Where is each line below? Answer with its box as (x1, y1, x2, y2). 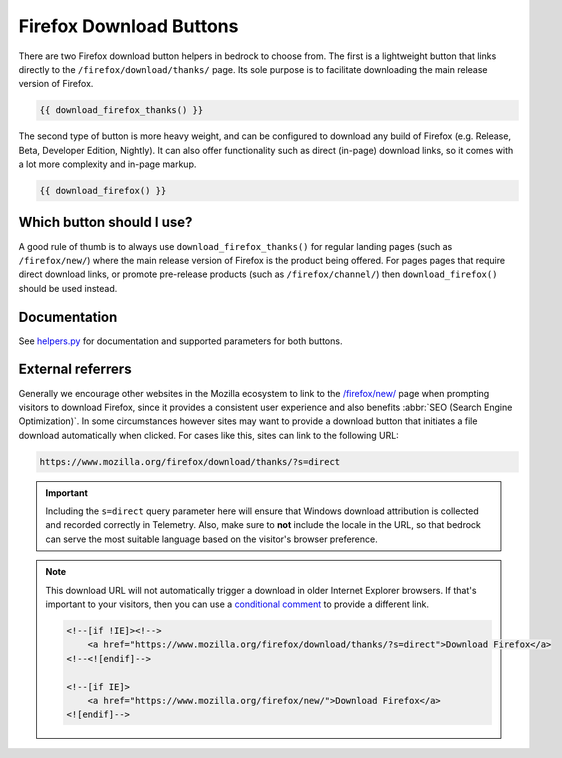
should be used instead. (18, 282, 118, 294)
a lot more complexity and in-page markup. (18, 158, 197, 170)
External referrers (18, 361, 132, 378)
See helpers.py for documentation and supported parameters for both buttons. (18, 335, 343, 347)
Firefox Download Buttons (18, 15, 239, 37)
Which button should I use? (18, 214, 193, 231)
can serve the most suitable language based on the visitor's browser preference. (45, 533, 379, 545)
